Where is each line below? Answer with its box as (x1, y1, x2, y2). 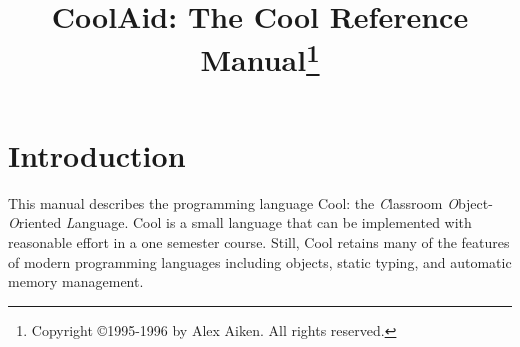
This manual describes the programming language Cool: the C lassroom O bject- (8, 192, 493, 213)
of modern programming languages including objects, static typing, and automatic (8, 251, 512, 272)
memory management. (8, 271, 144, 292)
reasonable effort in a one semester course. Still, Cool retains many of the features (8, 232, 510, 253)
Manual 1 (200, 35, 320, 80)
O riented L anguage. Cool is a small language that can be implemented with (8, 212, 472, 233)
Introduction (8, 134, 186, 175)
